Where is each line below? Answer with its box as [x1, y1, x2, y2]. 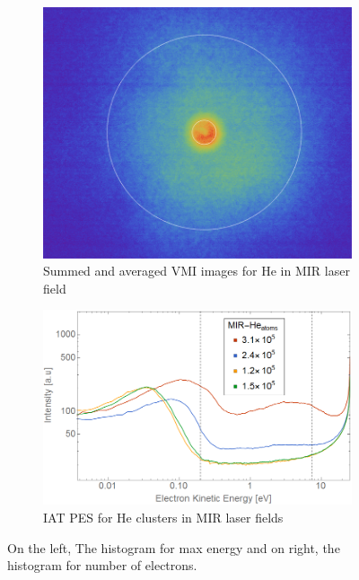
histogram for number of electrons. [7, 556, 197, 575]
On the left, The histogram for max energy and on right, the [7, 538, 340, 557]
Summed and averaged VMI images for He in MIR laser [43, 261, 350, 280]
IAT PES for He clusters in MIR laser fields [43, 508, 284, 527]
